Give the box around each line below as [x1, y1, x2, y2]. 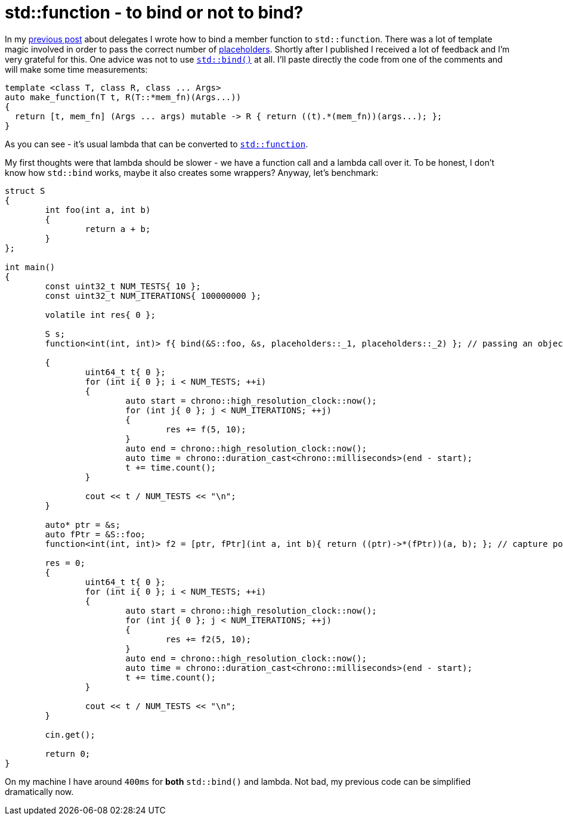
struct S [5, 185, 45, 196]
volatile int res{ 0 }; [45, 310, 156, 320]
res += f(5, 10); [165, 424, 246, 434]
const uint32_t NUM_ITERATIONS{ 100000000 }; [45, 290, 261, 301]
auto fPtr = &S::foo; [45, 529, 146, 539]
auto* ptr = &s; [45, 519, 120, 530]
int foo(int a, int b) [45, 205, 151, 215]
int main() [5, 262, 55, 272]
